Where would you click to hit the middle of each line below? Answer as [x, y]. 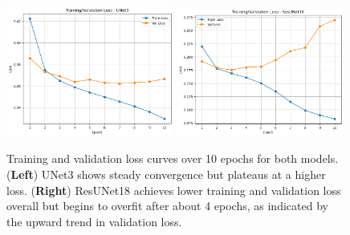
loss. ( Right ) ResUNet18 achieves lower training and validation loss [174, 190]
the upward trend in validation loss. [94, 221]
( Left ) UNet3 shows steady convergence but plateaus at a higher [166, 174]
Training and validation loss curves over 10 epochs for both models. [173, 158]
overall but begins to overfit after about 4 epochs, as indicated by [167, 206]
